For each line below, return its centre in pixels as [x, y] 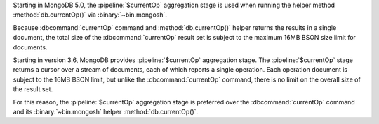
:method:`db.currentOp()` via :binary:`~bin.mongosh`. [90, 15]
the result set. [33, 89]
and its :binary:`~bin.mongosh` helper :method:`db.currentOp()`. [106, 111]
